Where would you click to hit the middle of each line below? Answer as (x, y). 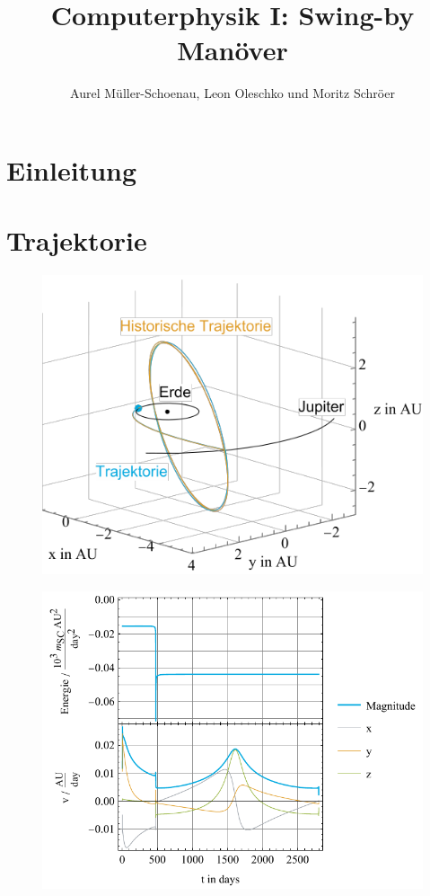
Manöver (233, 50)
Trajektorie (77, 240)
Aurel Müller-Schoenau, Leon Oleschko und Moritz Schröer (233, 93)
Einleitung (72, 169)
